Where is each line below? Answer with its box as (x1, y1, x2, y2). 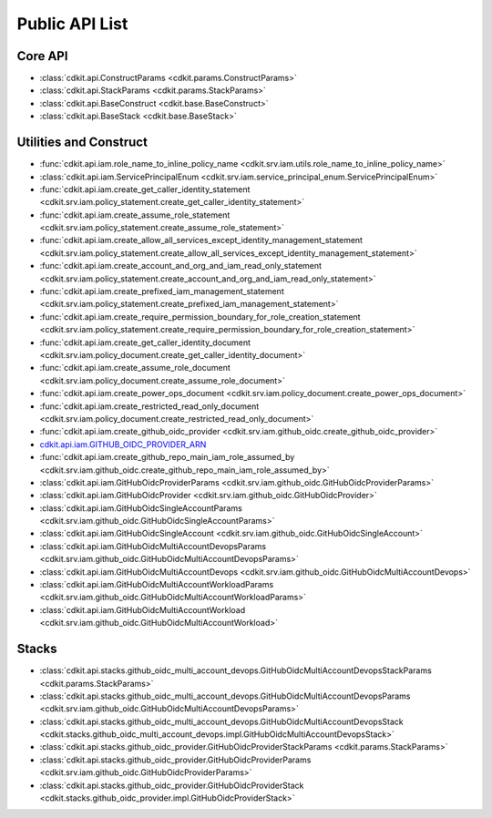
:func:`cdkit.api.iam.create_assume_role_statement (39, 210, 231, 220)
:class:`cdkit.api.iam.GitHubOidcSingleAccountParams (39, 502, 243, 514)
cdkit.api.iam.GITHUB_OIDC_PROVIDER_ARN (39, 438, 207, 450)
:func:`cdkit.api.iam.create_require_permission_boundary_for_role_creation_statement (39, 311, 361, 322)
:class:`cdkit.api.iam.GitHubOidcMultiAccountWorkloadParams (39, 579, 274, 590)
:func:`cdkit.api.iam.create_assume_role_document (39, 363, 231, 373)
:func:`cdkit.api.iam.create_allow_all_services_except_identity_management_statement (39, 235, 364, 246)
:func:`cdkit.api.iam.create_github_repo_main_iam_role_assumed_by (39, 452, 295, 463)
